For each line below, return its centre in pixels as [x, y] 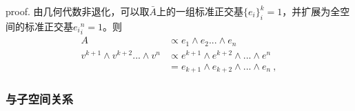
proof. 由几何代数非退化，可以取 [78, 11]
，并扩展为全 [311, 11]
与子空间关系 [40, 99]
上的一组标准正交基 [200, 11]
